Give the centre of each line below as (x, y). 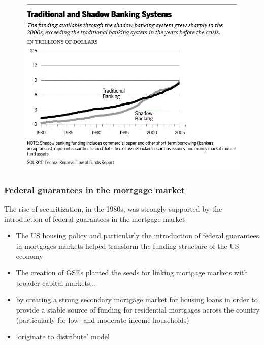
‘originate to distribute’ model (63, 337)
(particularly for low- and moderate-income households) (103, 319)
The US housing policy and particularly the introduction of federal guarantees (138, 236)
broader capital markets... (56, 282)
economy (29, 255)
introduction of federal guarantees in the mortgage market (95, 218)
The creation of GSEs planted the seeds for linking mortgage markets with (132, 273)
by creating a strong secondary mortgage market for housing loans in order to (137, 300)
